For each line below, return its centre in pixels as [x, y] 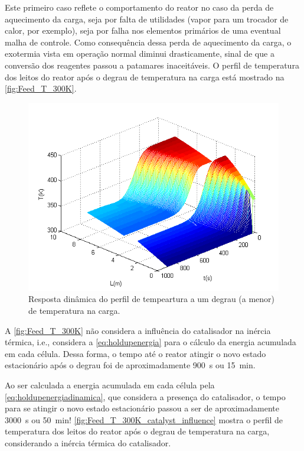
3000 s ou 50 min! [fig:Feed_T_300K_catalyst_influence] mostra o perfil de [144, 419]
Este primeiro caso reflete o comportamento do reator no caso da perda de [139, 7]
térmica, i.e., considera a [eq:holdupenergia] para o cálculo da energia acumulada [151, 342]
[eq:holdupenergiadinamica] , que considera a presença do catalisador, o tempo [145, 396]
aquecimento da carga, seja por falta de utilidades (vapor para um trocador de [147, 19]
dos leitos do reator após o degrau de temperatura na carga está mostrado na [145, 77]
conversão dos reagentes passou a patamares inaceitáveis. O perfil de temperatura [152, 65]
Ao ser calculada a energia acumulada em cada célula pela [110, 385]
